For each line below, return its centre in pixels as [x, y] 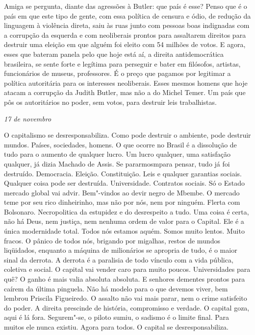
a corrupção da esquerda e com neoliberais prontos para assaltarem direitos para [125, 35]
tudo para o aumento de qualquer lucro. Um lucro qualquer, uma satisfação [117, 154]
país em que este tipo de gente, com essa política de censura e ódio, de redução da [127, 15]
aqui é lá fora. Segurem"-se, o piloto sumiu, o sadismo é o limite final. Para [116, 317]
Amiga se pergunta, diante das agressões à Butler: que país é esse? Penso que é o [126, 6]
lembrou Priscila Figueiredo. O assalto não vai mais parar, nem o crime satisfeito [126, 298]
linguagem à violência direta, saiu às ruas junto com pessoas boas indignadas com [127, 25]
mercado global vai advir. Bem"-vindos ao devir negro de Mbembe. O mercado [122, 192]
